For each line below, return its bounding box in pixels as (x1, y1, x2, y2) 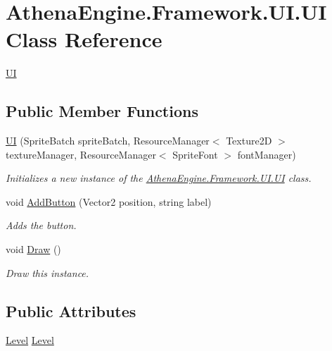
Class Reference (6, 25, 162, 54)
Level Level (6, 333, 54, 347)
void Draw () (6, 242, 61, 257)
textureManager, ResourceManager (6, 147, 156, 161)
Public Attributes (6, 300, 136, 321)
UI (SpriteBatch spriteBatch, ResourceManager (6, 133, 210, 148)
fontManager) (237, 147, 296, 161)
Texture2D (226, 133, 272, 148)
